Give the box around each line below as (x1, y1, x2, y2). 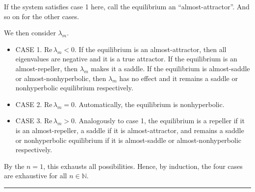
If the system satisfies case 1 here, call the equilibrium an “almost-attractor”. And (4, 1, 250, 11)
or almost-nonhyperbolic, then (15, 73, 106, 83)
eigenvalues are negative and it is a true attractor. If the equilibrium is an (15, 54, 237, 64)
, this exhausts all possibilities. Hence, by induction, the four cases (43, 161, 243, 171)
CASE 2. (15, 99, 42, 109)
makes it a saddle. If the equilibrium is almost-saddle (91, 63, 250, 73)
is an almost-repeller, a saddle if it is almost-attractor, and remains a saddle (15, 125, 244, 135)
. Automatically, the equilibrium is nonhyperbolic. (75, 99, 225, 109)
